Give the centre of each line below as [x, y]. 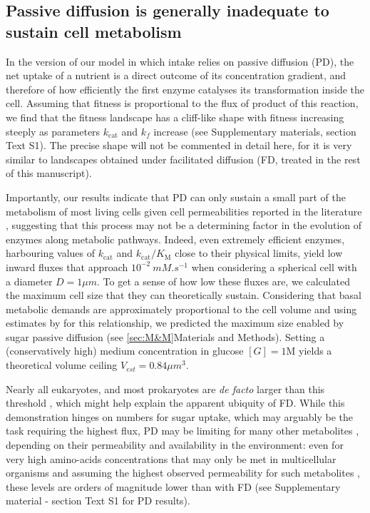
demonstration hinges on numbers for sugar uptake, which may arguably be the [180, 416]
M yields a [309, 351]
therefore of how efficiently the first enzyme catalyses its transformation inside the [185, 89]
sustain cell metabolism [94, 31]
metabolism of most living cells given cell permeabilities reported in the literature [184, 211]
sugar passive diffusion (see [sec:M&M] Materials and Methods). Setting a [165, 336]
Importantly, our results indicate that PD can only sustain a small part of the [176, 197]
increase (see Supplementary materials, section [255, 131]
